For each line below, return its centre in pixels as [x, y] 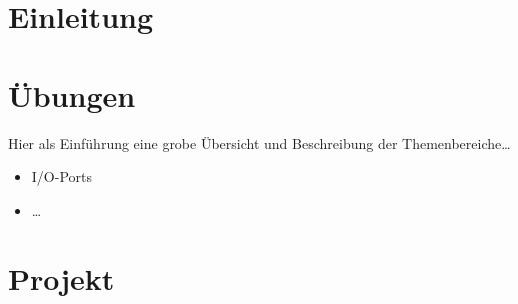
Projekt [61, 278]
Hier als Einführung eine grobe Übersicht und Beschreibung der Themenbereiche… [259, 142]
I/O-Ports [61, 176]
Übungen [72, 94]
